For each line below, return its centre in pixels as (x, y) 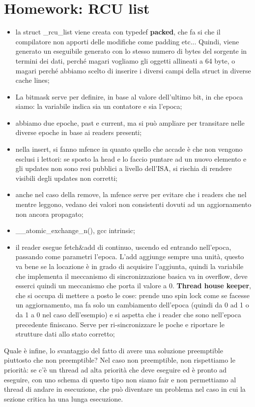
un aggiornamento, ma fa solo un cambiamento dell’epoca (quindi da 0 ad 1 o (132, 305)
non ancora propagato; (49, 214)
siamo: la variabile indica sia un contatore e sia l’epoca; (99, 106)
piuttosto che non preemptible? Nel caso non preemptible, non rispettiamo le (120, 360)
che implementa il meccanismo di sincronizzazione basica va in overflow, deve (131, 276)
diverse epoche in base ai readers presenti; (79, 132)
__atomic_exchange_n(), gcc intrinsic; (75, 230)
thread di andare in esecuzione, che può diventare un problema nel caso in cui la (125, 389)
